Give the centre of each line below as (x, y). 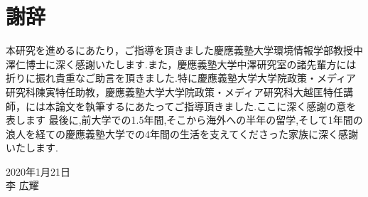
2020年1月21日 (38, 171)
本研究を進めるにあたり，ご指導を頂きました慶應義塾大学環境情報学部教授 (180, 50)
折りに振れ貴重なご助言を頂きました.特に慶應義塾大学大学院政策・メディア (181, 78)
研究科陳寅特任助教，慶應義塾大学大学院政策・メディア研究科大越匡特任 (175, 91)
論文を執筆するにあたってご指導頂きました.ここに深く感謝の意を (206, 106)
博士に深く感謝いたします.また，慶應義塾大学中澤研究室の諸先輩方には (191, 64)
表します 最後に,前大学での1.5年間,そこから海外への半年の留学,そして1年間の (184, 120)
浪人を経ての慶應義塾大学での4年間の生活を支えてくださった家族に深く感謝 (182, 133)
